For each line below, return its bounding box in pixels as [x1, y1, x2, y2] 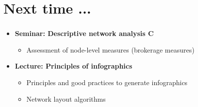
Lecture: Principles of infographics [15, 61, 132, 71]
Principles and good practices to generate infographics [26, 77, 188, 88]
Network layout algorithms [26, 93, 106, 104]
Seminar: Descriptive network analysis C [15, 28, 154, 38]
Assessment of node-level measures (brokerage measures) [26, 44, 195, 54]
